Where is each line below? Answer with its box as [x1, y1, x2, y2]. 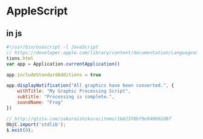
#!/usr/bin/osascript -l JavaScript [6, 44, 98, 50]
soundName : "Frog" [17, 99, 63, 105]
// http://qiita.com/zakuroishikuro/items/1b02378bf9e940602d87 [6, 116, 172, 122]
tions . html [6, 55, 34, 61]
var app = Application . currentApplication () [6, 61, 120, 67]
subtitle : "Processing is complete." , [17, 94, 115, 100]
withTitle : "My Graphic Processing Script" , [17, 88, 131, 94]
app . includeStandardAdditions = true [6, 72, 101, 78]
